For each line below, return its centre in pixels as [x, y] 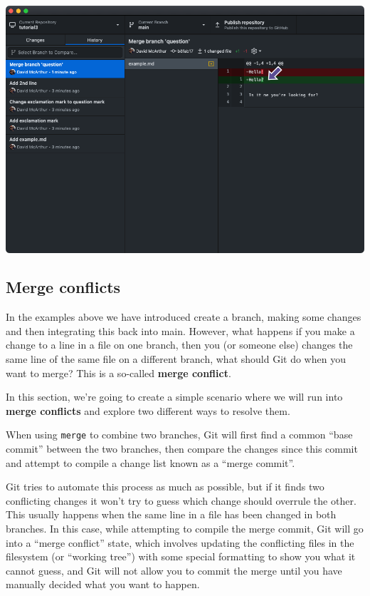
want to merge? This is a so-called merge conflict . [118, 372]
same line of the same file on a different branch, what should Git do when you [176, 359]
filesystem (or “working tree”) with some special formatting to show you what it [181, 556]
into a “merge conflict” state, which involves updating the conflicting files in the [180, 542]
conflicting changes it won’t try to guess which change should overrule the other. [181, 500]
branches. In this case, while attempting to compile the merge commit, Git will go [185, 529]
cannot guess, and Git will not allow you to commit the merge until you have [174, 570]
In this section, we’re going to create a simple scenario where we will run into [174, 397]
